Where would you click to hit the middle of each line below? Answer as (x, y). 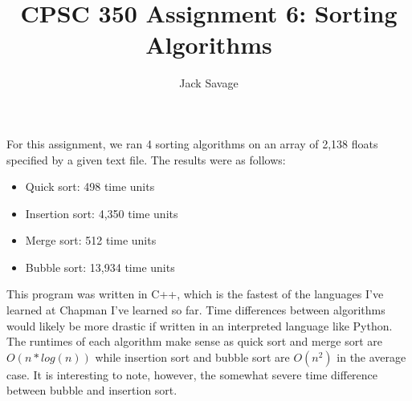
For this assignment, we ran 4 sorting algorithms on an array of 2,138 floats (192, 143)
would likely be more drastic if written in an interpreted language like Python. (200, 325)
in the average (371, 356)
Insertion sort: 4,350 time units (102, 213)
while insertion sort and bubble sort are (192, 356)
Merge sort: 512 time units (91, 240)
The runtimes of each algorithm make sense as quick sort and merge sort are (195, 341)
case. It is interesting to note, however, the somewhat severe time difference (192, 374)
